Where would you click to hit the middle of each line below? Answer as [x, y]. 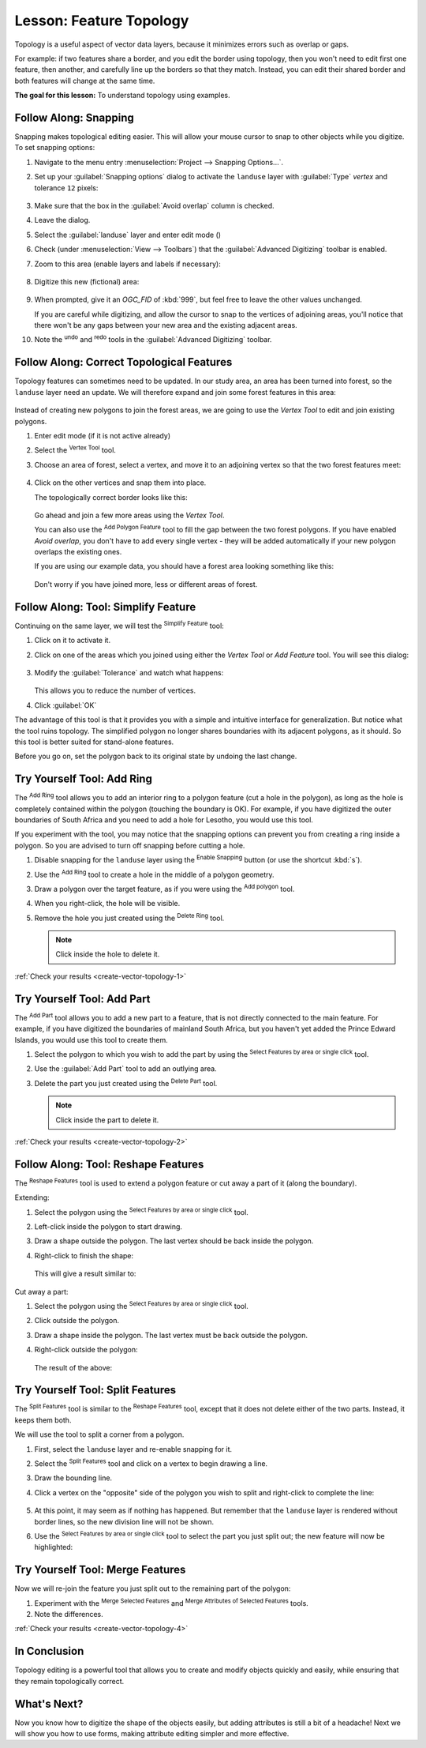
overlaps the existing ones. [78, 552]
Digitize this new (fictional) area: [87, 281]
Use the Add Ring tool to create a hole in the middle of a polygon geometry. [155, 874]
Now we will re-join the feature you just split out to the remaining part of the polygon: [153, 1588]
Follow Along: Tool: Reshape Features [109, 1164]
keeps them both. [43, 1420]
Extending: [32, 1197]
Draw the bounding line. [73, 1478]
